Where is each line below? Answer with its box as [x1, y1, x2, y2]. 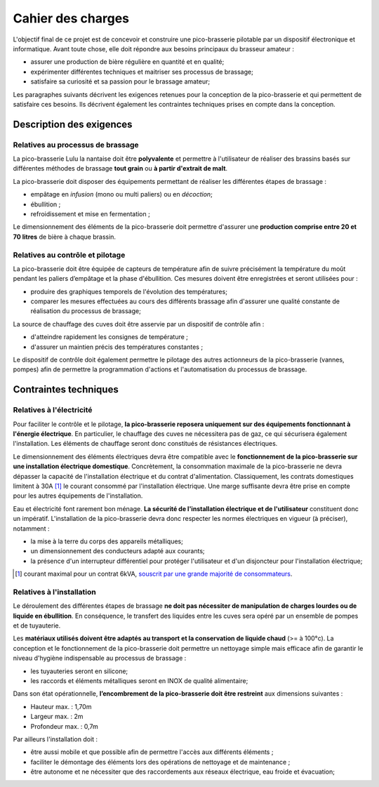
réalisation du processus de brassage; [30, 307, 142, 315]
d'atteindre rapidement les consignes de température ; [30, 333, 189, 341]
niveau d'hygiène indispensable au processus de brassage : [13, 654, 187, 663]
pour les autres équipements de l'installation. [13, 491, 143, 500]
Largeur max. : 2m [30, 713, 84, 721]
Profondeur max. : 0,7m [30, 722, 98, 730]
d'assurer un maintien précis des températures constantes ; [30, 343, 204, 351]
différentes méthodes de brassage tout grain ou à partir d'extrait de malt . [13, 164, 228, 173]
